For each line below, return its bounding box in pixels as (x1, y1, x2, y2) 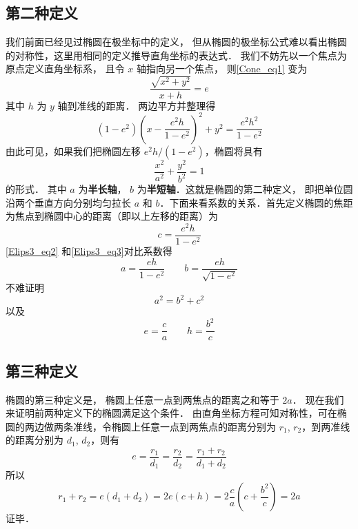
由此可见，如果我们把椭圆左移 (6, 143, 141, 158)
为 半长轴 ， (78, 182, 127, 196)
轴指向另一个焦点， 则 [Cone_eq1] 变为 (137, 61, 308, 76)
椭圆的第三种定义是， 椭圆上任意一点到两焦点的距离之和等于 (6, 392, 279, 406)
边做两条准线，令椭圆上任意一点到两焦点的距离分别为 (34, 419, 276, 433)
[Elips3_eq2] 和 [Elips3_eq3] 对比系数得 (6, 244, 172, 258)
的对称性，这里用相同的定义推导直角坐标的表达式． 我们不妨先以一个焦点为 (6, 48, 347, 62)
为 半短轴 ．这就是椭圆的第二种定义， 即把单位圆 (137, 182, 353, 196)
